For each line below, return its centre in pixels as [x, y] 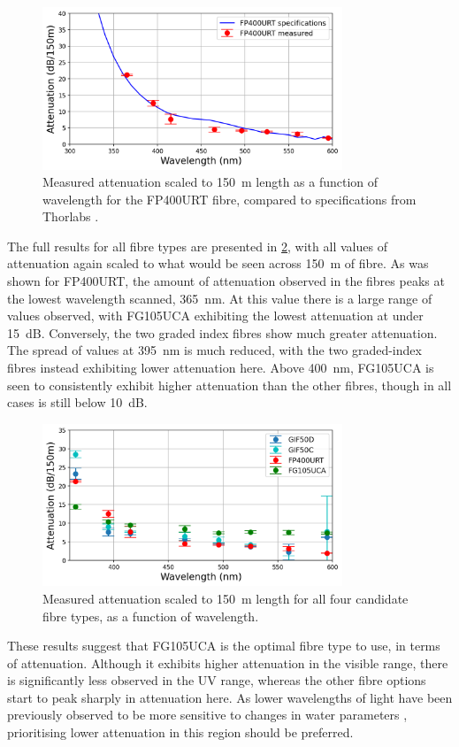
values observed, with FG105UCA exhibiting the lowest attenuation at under [215, 316]
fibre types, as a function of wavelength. [151, 616]
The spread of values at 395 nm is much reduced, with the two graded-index [214, 350]
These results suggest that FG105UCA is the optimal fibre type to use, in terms [224, 646]
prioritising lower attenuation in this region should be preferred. [180, 732]
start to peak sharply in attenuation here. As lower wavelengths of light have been [230, 697]
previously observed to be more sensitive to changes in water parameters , [207, 715]
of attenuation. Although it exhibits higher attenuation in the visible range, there [228, 662]
